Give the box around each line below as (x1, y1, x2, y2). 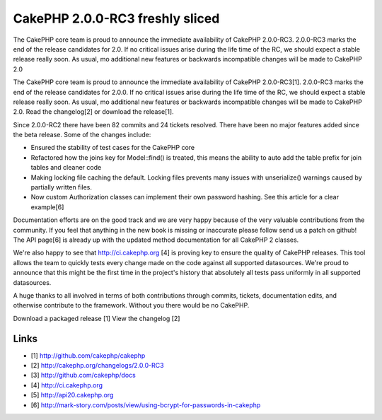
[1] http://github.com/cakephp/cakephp (30, 351, 146, 360)
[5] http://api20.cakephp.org (30, 391, 114, 399)
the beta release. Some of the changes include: (13, 131, 151, 139)
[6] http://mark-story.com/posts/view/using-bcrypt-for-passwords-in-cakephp (30, 400, 261, 409)
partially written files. (30, 183, 92, 192)
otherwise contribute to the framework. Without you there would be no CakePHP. (13, 301, 250, 310)
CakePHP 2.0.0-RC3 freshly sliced (13, 11, 220, 26)
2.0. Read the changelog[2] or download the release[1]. (13, 107, 174, 116)
